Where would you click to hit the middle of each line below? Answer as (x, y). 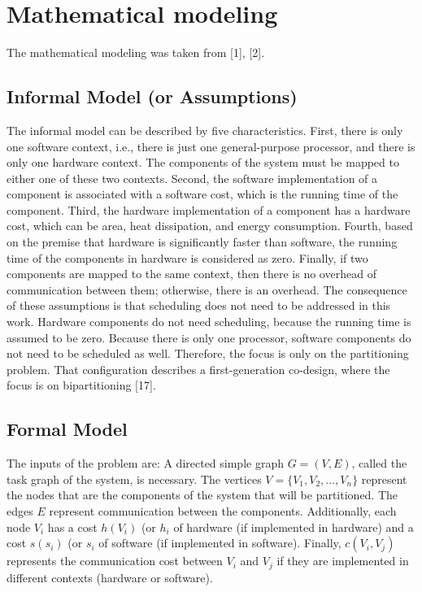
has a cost (72, 527)
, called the (379, 463)
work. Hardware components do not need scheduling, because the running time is (209, 322)
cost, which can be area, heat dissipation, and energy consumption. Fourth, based (210, 226)
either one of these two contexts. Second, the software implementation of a (192, 178)
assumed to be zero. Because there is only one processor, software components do (209, 337)
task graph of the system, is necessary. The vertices (134, 479)
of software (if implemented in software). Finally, (220, 543)
